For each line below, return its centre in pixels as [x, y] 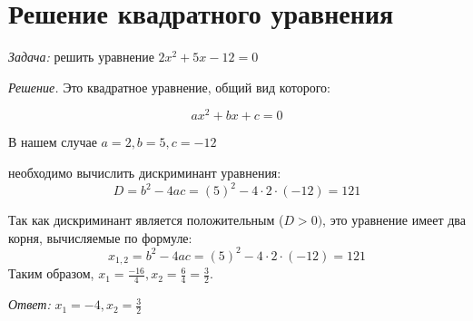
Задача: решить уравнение [81, 57]
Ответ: [30, 304]
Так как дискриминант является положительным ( [146, 220]
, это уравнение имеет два [394, 220]
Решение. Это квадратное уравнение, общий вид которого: [169, 87]
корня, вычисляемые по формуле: [100, 237]
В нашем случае [53, 142]
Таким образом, [51, 273]
